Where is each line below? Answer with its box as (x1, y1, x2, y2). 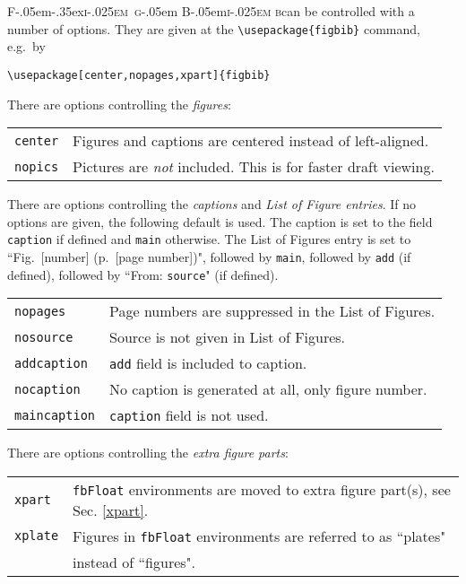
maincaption (14, 407, 96, 423)
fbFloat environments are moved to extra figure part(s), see (73, 478, 451, 500)
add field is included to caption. (109, 353, 307, 374)
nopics (14, 159, 59, 174)
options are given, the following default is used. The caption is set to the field (7, 212, 433, 231)
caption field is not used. (109, 405, 269, 426)
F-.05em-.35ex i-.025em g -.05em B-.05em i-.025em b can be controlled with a (7, 2, 415, 20)
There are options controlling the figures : (7, 94, 231, 113)
